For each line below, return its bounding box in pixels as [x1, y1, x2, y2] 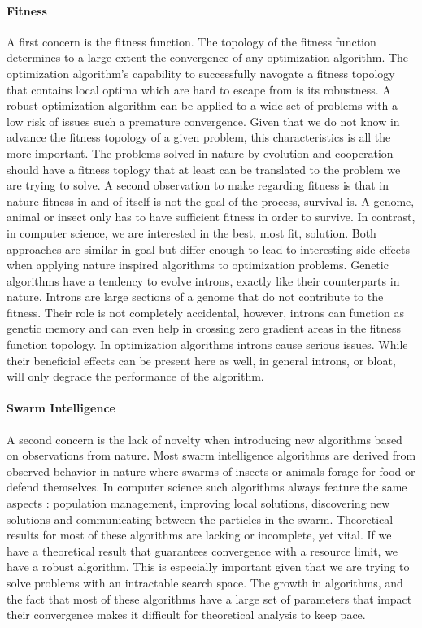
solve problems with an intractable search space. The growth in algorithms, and [7, 574, 403, 591]
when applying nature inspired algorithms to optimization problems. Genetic [7, 256, 389, 273]
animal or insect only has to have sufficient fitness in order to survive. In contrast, [7, 208, 415, 225]
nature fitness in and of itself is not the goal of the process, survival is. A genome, [7, 192, 415, 209]
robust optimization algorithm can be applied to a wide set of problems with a [7, 97, 398, 114]
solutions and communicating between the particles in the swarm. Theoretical [7, 510, 394, 527]
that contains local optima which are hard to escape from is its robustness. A [7, 81, 391, 98]
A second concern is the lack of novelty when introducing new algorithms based [7, 430, 402, 447]
